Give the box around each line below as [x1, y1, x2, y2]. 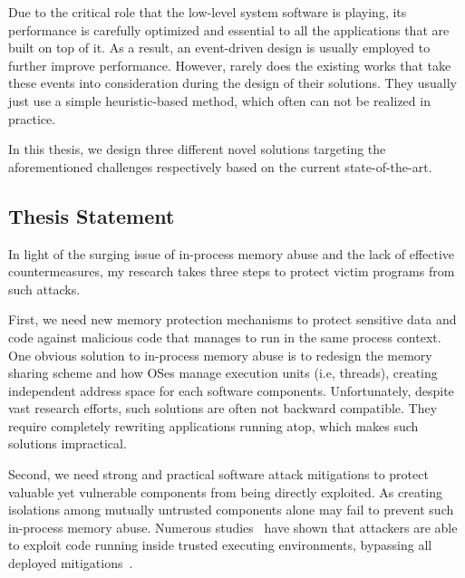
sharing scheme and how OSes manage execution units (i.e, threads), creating [8, 363, 438, 382]
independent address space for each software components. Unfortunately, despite [8, 381, 454, 400]
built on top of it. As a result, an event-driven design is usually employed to [8, 38, 431, 57]
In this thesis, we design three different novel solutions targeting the [8, 140, 386, 159]
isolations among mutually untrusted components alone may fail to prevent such [8, 500, 454, 519]
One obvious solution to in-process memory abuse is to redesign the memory [8, 345, 432, 364]
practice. [8, 109, 56, 128]
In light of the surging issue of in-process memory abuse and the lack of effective [8, 244, 455, 263]
